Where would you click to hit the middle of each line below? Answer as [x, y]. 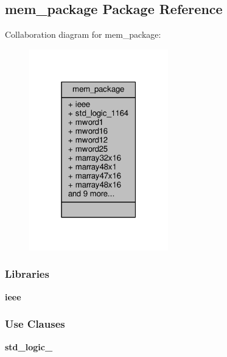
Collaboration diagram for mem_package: [83, 34]
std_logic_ [29, 346]
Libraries [27, 274]
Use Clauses [35, 324]
